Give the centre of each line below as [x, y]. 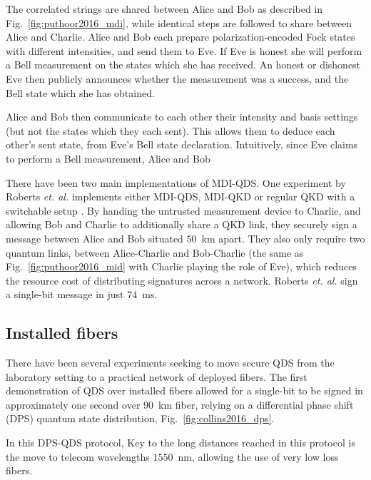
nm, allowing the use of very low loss [258, 456]
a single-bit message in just [65, 294]
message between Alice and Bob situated [95, 238]
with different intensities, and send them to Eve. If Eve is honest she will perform [184, 50]
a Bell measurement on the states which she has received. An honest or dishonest [183, 65]
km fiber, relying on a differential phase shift [256, 404]
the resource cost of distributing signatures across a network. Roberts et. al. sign [182, 280]
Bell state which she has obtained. [80, 92]
